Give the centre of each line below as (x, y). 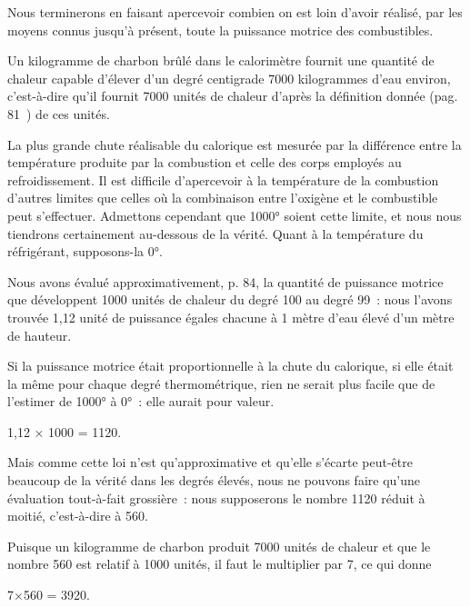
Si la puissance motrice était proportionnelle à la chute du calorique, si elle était (230, 366)
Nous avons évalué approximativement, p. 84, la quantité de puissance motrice (225, 281)
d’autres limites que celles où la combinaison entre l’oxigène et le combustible (223, 198)
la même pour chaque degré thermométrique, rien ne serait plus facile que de (221, 383)
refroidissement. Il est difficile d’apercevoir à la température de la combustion (223, 179)
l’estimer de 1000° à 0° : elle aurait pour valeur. (141, 401)
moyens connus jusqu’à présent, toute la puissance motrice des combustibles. (220, 30)
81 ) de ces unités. (59, 113)
